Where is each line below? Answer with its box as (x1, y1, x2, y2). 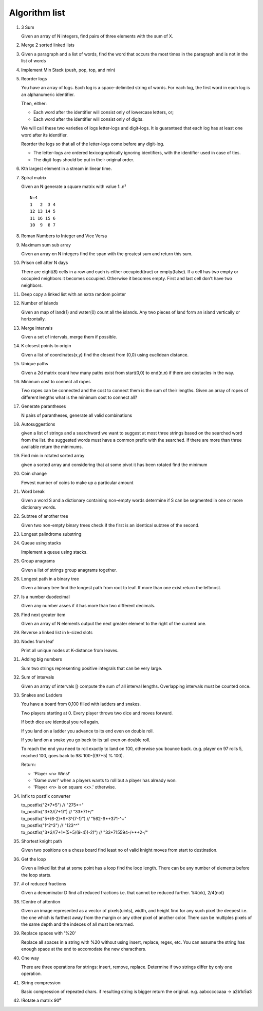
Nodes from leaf (21, 638, 54, 644)
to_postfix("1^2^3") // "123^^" (21, 823, 80, 828)
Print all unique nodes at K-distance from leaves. (21, 648, 119, 654)
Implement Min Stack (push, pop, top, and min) (21, 67, 115, 73)
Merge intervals (21, 325, 53, 331)
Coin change (21, 470, 47, 477)
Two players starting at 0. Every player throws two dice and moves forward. (21, 710, 173, 716)
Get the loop (21, 856, 46, 862)
